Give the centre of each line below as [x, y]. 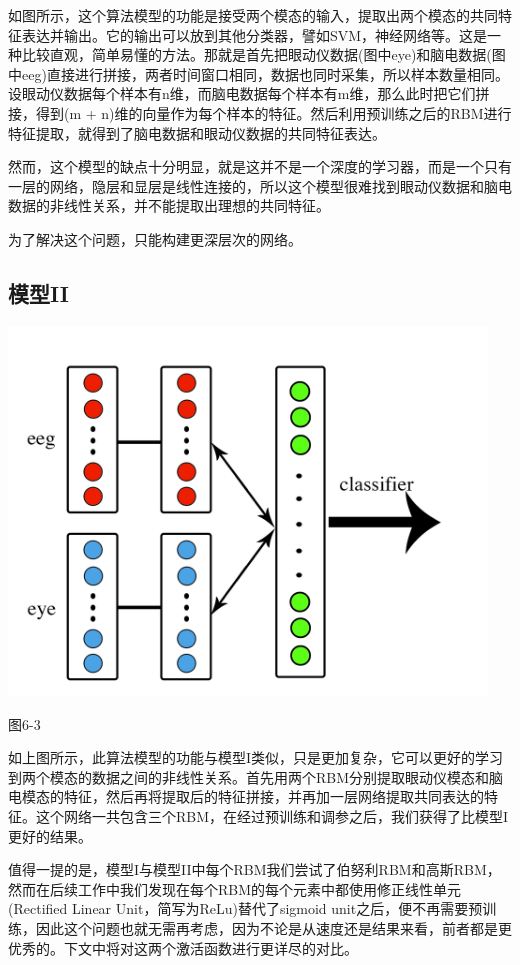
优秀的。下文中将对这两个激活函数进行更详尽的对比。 [183, 947]
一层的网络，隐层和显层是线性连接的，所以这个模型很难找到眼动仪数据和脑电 [260, 185]
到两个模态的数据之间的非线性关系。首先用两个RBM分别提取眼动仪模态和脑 [256, 776]
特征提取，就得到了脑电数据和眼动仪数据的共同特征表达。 [197, 132]
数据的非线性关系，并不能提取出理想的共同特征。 [169, 205]
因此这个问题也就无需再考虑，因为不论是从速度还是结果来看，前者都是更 [273, 927]
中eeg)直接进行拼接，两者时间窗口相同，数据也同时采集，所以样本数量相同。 [258, 73]
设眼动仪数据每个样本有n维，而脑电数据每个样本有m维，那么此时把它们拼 [249, 93]
